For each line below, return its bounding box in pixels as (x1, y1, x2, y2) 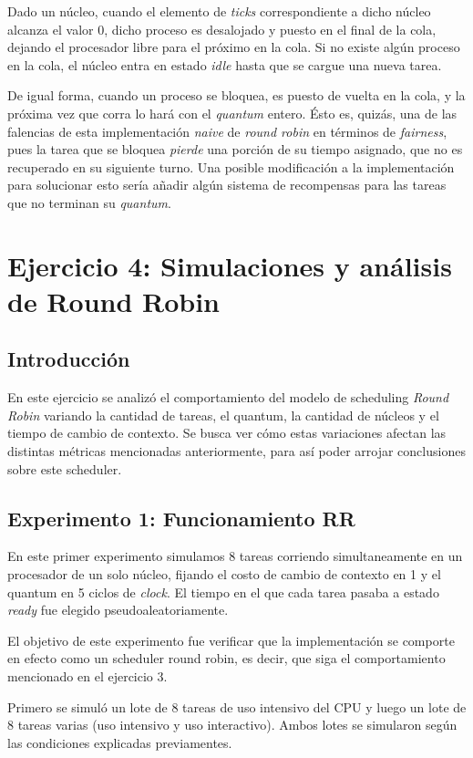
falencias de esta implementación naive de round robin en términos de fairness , (7, 121, 447, 140)
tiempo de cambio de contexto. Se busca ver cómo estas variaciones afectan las (7, 423, 447, 442)
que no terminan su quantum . (7, 192, 171, 212)
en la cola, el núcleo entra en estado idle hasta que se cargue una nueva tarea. (7, 55, 442, 74)
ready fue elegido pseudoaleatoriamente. (7, 600, 229, 619)
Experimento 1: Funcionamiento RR (7, 504, 355, 532)
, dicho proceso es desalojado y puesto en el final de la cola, (104, 19, 437, 38)
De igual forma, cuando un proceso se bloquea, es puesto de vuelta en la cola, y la (7, 86, 466, 105)
